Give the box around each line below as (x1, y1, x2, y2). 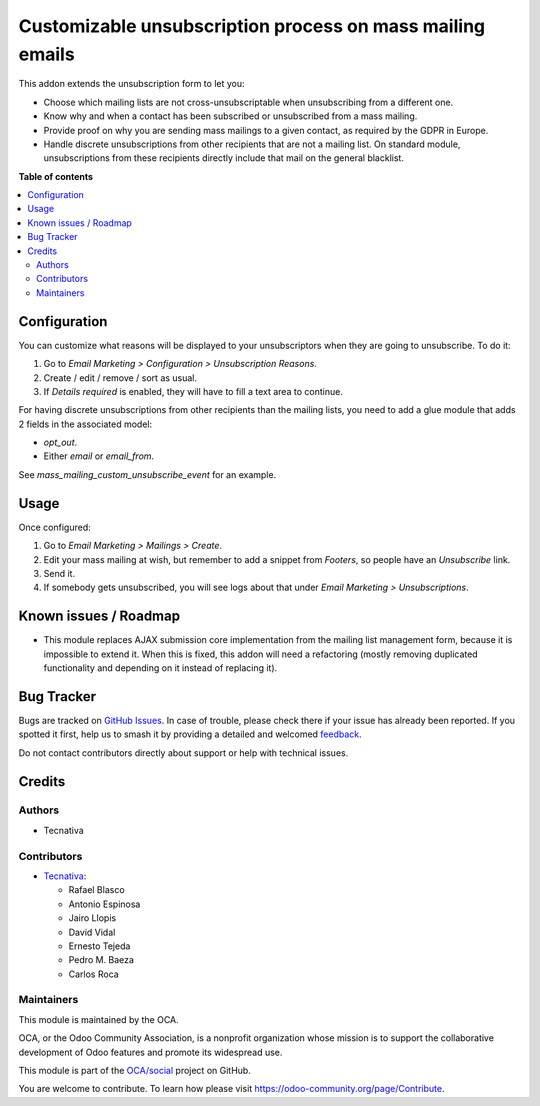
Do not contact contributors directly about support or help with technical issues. (18, 746, 349, 759)
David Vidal (68, 926, 116, 938)
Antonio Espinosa (68, 898, 141, 910)
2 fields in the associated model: (18, 418, 153, 430)
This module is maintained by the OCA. (18, 1013, 179, 1025)
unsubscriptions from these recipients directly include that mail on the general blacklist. (43, 152, 405, 164)
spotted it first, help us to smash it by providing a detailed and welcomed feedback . (18, 728, 362, 740)
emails (18, 43, 75, 65)
